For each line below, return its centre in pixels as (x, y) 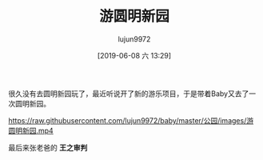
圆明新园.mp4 (31, 130)
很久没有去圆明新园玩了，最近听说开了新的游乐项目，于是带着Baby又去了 (129, 94)
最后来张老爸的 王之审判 (48, 147)
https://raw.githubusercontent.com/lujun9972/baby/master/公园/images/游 (131, 120)
